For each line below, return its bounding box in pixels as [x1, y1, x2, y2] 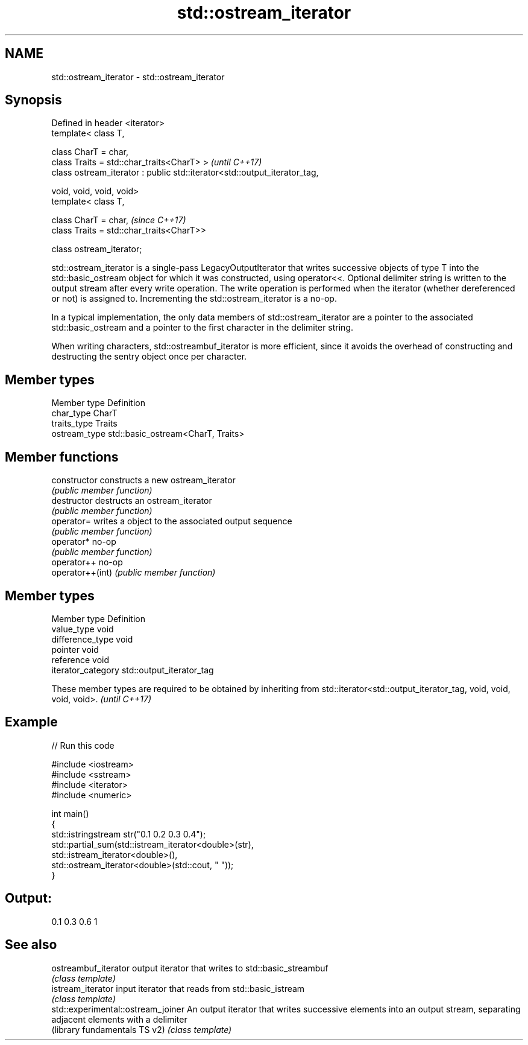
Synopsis [5, 92, 62, 108]
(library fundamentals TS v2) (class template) [51, 1024, 232, 1035]
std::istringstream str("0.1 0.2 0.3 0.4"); [51, 828, 206, 839]
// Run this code [51, 740, 115, 751]
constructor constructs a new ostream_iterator [51, 475, 236, 486]
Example [5, 714, 58, 730]
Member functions [5, 449, 119, 465]
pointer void [51, 644, 99, 655]
